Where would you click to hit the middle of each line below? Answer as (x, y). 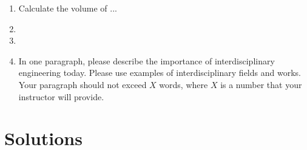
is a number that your (261, 84)
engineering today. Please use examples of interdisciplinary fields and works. (160, 73)
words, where (184, 84)
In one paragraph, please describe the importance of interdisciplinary (147, 60)
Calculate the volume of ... (68, 8)
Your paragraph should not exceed (83, 84)
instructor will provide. (61, 96)
